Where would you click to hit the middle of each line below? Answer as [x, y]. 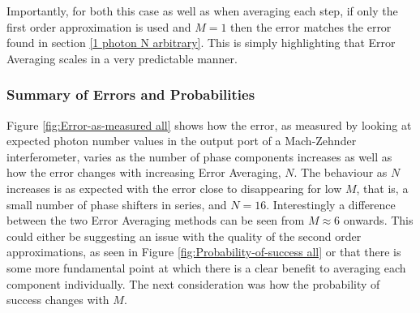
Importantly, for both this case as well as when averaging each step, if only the [202, 11]
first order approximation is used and [99, 26]
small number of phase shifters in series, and [117, 204]
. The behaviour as [341, 172]
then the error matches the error [311, 26]
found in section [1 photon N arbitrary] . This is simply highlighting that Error [201, 43]
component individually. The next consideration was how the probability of [193, 283]
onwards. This [378, 220]
